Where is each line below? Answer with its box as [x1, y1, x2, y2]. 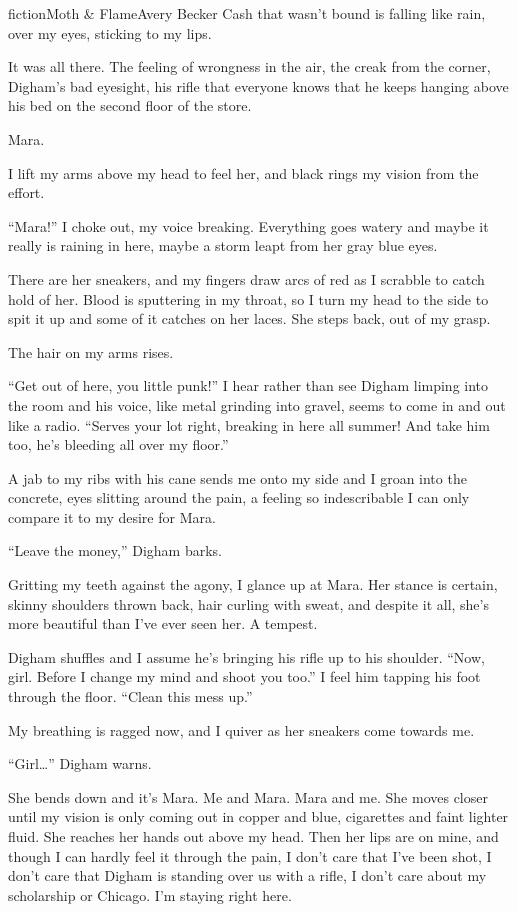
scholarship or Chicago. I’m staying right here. [8, 884, 292, 905]
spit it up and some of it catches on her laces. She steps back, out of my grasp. [8, 308, 491, 329]
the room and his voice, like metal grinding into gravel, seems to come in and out [8, 394, 506, 415]
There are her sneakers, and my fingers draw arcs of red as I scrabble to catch [8, 268, 485, 289]
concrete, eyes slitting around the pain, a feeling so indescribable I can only [8, 487, 470, 508]
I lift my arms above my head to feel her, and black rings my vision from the [8, 162, 479, 183]
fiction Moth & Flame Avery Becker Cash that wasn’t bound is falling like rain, [8, 3, 486, 23]
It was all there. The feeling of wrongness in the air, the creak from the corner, [8, 56, 491, 77]
